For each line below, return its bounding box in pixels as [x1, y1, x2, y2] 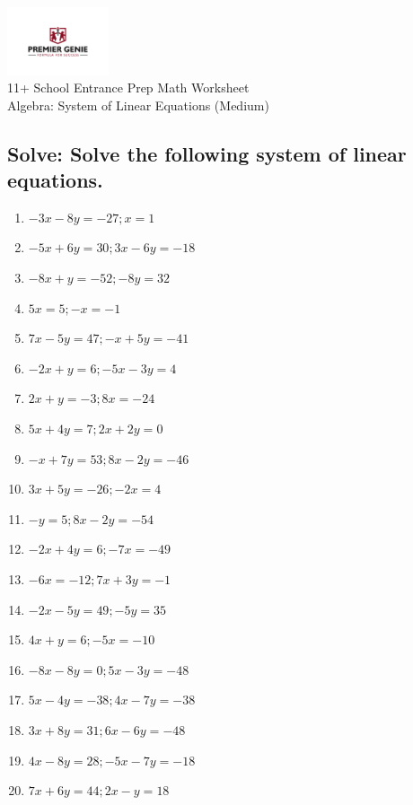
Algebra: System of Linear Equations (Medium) [7, 95, 269, 114]
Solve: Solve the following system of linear [7, 139, 407, 167]
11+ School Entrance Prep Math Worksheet [7, 78, 250, 97]
